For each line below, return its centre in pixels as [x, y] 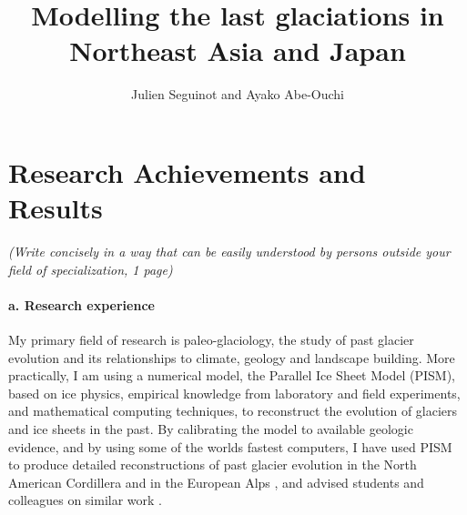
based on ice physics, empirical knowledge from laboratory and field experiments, [234, 393]
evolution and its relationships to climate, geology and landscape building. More [232, 357]
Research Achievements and [187, 172]
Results [56, 208]
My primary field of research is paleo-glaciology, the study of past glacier [211, 340]
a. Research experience [81, 304]
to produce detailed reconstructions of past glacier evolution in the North [213, 465]
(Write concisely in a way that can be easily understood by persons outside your [229, 252]
